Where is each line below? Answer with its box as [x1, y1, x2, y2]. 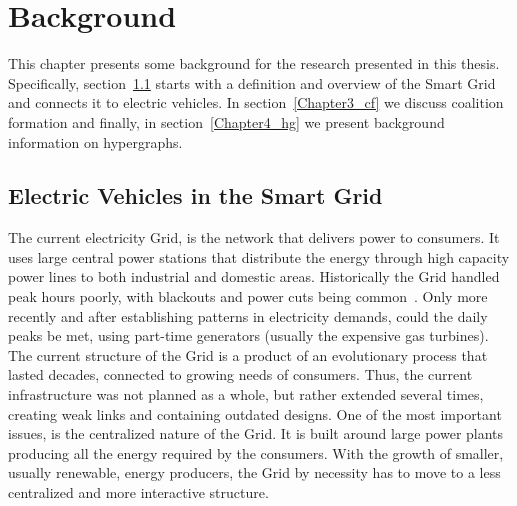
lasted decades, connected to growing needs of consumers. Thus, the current [8, 364, 473, 385]
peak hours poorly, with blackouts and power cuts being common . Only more [8, 286, 488, 307]
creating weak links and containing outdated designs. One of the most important [8, 403, 502, 424]
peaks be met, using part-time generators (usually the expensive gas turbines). [8, 325, 489, 346]
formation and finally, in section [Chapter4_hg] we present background [8, 111, 445, 132]
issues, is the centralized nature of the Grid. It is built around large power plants [8, 423, 504, 444]
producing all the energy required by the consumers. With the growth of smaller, [8, 442, 504, 463]
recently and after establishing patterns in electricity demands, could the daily [8, 305, 488, 326]
